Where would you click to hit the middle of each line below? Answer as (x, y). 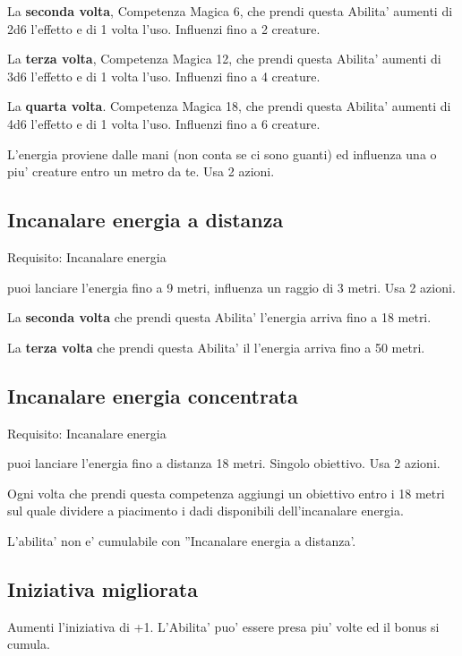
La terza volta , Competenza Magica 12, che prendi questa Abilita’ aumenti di (224, 59)
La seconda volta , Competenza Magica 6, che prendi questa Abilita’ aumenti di (230, 11)
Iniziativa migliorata (103, 588)
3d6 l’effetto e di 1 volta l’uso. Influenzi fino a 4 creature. (164, 76)
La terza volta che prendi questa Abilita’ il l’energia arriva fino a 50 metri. (216, 347)
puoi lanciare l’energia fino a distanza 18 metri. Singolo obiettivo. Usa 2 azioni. (224, 463)
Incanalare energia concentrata (153, 395)
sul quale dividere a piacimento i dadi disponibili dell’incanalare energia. (205, 511)
